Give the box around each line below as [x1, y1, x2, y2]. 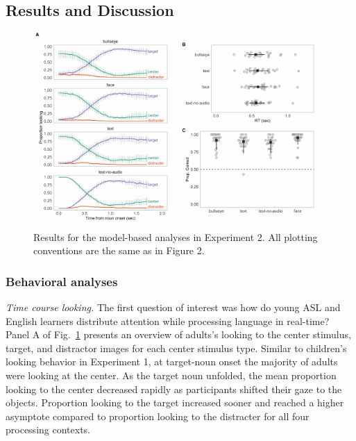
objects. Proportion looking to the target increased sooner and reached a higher [6, 395, 344, 410]
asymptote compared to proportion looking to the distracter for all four [6, 408, 310, 423]
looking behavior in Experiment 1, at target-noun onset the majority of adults [6, 354, 338, 369]
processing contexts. [6, 422, 90, 437]
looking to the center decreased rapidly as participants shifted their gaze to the [6, 381, 342, 396]
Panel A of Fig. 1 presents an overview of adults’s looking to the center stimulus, [6, 327, 351, 342]
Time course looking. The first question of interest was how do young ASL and [6, 300, 341, 315]
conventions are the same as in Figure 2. [33, 243, 205, 258]
